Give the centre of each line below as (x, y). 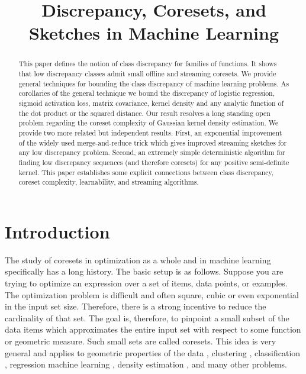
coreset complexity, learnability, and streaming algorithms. (109, 182)
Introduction (57, 231)
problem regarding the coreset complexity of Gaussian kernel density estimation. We (149, 123)
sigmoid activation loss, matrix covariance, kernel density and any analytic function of (151, 103)
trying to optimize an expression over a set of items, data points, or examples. (146, 283)
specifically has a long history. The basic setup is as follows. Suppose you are (144, 271)
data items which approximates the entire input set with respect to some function (153, 329)
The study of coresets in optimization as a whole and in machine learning (138, 259)
